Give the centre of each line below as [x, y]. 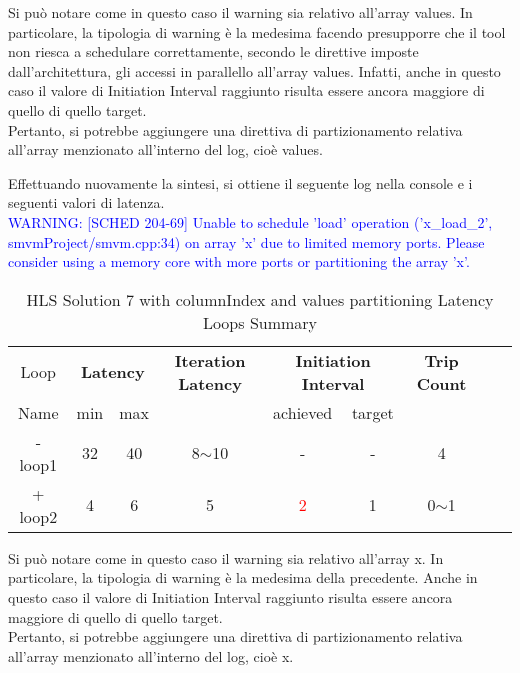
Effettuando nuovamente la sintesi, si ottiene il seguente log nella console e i [240, 182]
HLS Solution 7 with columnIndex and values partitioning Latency [260, 299]
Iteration [210, 360]
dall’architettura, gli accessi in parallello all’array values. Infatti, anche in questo [254, 70]
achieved [303, 412]
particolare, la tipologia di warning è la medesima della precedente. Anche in [243, 577]
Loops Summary [260, 322]
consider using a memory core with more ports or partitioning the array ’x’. [239, 261]
